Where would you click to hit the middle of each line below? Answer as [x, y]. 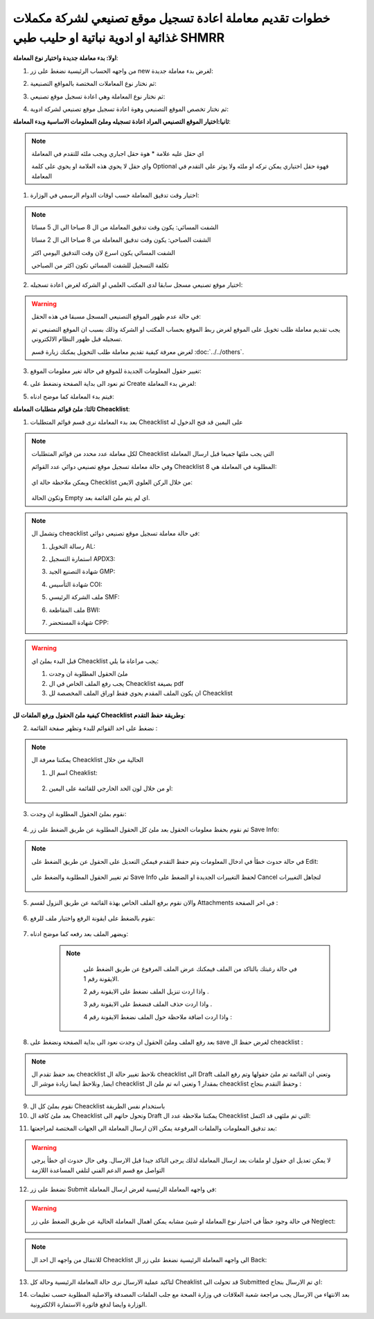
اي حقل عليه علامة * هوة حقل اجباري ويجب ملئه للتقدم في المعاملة [118, 154]
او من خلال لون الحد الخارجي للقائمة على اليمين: [111, 788]
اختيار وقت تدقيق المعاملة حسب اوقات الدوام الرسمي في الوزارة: [115, 195]
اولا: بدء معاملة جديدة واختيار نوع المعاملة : [65, 58]
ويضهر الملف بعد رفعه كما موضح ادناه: [79, 934]
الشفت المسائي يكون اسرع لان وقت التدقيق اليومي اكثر [104, 252]
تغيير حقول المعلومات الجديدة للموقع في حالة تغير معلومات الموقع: [116, 371]
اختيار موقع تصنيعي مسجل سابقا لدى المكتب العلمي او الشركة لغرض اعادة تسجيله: [136, 285]
